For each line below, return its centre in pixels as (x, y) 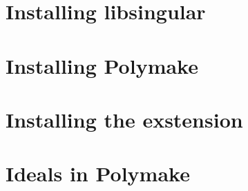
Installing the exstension (124, 119)
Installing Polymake (102, 65)
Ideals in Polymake (98, 173)
